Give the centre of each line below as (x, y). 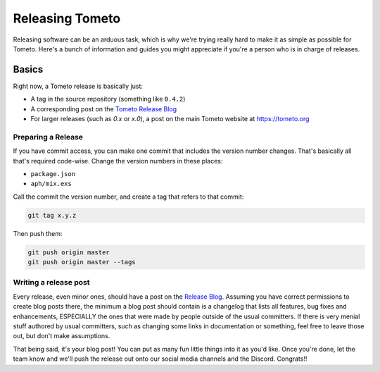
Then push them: (38, 233)
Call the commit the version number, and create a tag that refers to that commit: (128, 197)
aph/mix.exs (51, 184)
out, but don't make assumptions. (62, 336)
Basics (28, 69)
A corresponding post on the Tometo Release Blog (104, 108)
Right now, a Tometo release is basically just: (78, 86)
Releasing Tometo (67, 18)
